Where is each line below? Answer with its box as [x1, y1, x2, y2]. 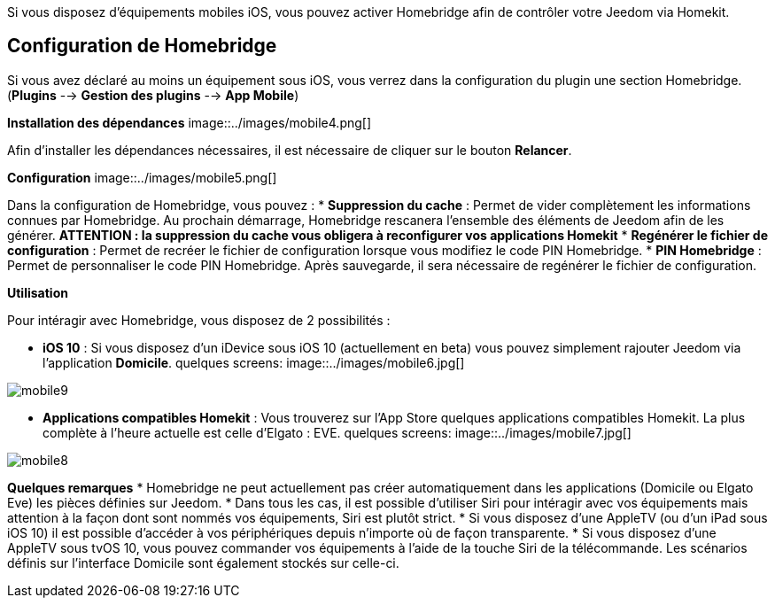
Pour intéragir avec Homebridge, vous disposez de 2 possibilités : [7, 312, 391, 328]
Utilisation [7, 284, 68, 300]
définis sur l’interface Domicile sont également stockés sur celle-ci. [7, 555, 399, 570]
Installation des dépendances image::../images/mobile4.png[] [7, 114, 372, 130]
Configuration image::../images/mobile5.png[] [7, 169, 277, 185]
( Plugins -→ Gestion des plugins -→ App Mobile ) [7, 87, 299, 103]
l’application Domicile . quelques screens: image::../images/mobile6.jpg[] [43, 354, 465, 370]
